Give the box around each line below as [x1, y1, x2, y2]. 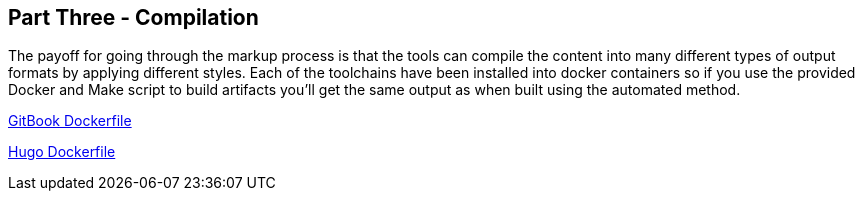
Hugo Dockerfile [8, 143, 116, 161]
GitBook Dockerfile [8, 112, 132, 130]
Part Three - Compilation [8, 5, 259, 30]
